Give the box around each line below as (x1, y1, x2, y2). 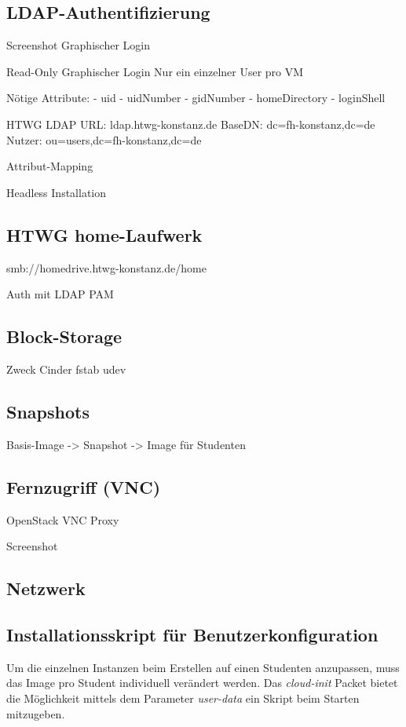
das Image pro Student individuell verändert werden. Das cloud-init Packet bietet (6, 674, 398, 691)
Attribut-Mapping (6, 158, 93, 174)
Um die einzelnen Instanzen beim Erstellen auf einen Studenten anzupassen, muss (6, 659, 400, 675)
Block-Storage (6, 324, 123, 349)
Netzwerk (6, 576, 86, 601)
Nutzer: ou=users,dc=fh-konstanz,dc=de (6, 131, 202, 148)
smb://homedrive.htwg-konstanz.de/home (6, 259, 207, 276)
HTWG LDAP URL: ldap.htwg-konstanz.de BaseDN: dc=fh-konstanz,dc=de (6, 115, 375, 132)
